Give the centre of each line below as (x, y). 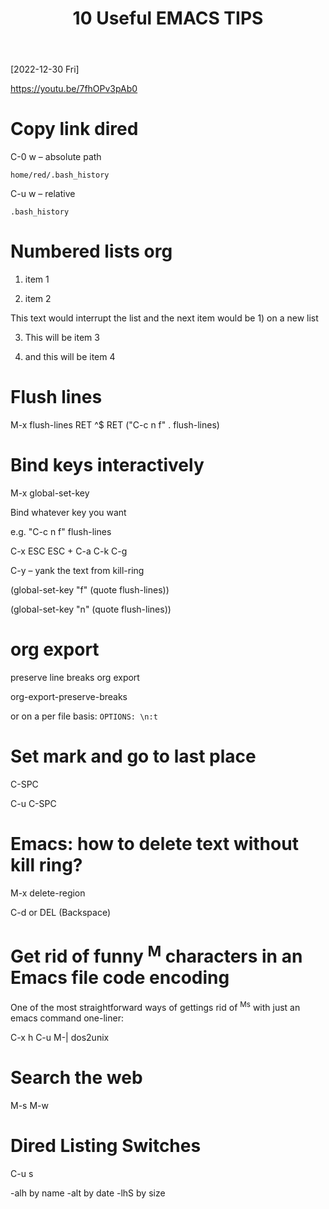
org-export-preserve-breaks (69, 696)
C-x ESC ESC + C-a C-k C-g (69, 551)
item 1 (37, 279)
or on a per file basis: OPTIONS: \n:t (84, 716)
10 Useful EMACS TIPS (168, 18)
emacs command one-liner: (67, 1018)
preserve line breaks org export (75, 677)
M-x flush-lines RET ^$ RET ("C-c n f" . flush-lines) (115, 425)
